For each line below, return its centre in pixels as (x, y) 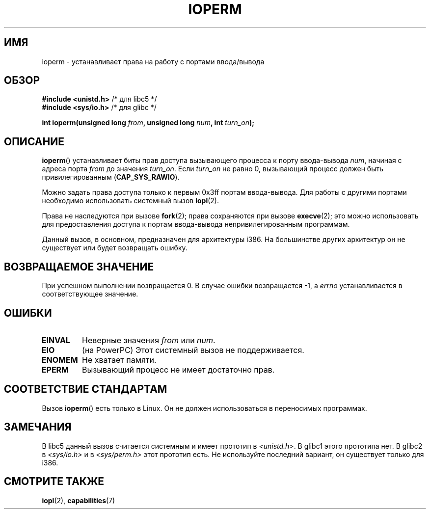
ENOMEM (60, 360)
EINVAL (56, 340)
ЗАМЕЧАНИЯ (38, 427)
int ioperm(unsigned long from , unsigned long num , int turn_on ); (148, 123)
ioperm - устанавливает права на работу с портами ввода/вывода (153, 61)
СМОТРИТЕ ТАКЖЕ (54, 482)
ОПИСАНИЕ (34, 141)
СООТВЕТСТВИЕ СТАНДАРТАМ (86, 389)
